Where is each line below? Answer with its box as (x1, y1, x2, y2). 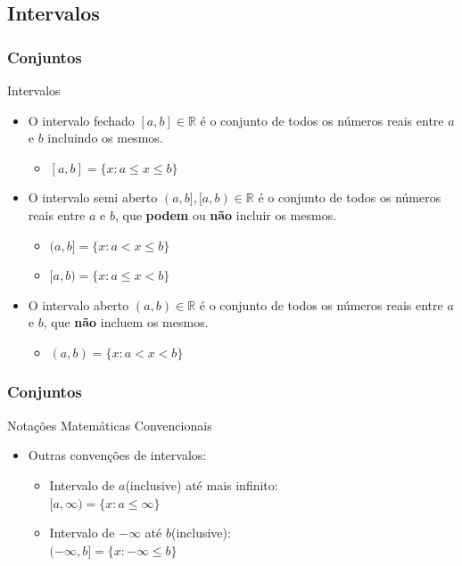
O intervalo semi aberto (28, 188, 158, 207)
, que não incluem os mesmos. (43, 313, 209, 332)
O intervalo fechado (28, 111, 135, 129)
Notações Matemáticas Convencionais (7, 415, 212, 434)
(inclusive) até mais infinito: (125, 475, 278, 494)
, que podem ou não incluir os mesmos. (114, 205, 337, 224)
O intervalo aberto (28, 295, 129, 314)
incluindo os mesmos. (47, 128, 163, 147)
